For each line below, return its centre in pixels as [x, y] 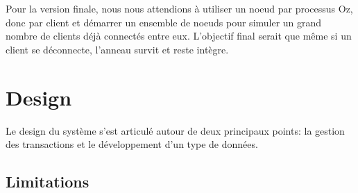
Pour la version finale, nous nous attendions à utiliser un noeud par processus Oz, [179, 8]
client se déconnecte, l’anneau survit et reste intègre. [117, 49]
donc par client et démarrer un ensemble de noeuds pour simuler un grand [164, 22]
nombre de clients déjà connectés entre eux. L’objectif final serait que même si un [179, 36]
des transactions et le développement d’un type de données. [132, 144]
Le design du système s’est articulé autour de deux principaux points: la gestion [175, 130]
